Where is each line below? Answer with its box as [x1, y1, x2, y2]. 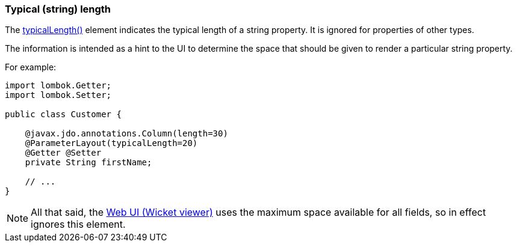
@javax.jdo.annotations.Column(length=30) [25, 129, 228, 139]
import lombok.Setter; [5, 90, 112, 100]
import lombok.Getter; [5, 81, 112, 91]
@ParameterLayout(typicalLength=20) [25, 138, 198, 148]
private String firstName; [25, 157, 152, 168]
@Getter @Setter [25, 148, 102, 158]
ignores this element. [31, 218, 126, 231]
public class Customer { [5, 109, 122, 120]
